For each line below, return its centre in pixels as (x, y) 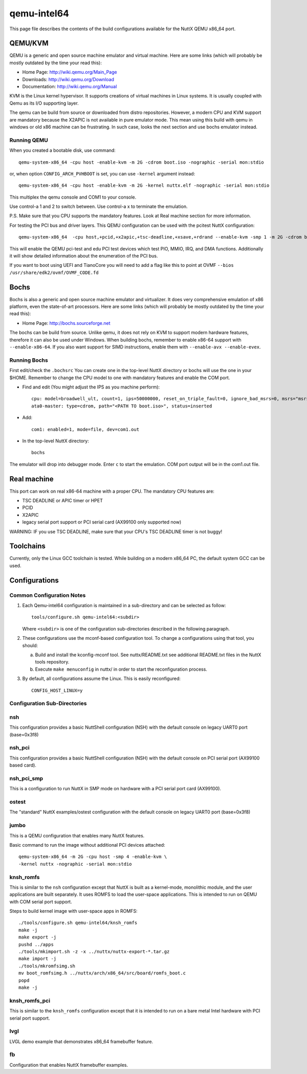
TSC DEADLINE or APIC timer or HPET (63, 501)
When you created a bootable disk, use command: (63, 150)
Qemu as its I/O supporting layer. (44, 103)
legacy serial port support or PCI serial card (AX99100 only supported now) (102, 522)
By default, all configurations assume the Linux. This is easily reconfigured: (102, 679)
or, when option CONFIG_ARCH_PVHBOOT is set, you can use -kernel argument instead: (102, 173)
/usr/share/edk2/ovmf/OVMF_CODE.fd (54, 272)
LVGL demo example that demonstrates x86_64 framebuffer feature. (81, 1041)
